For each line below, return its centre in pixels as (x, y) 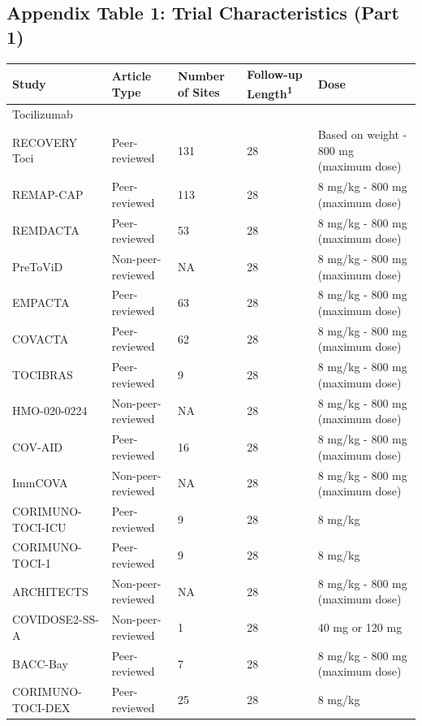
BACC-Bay (40, 663)
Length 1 (270, 92)
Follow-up (275, 74)
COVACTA (41, 338)
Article (131, 75)
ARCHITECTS (50, 591)
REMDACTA (46, 230)
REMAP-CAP (48, 194)
